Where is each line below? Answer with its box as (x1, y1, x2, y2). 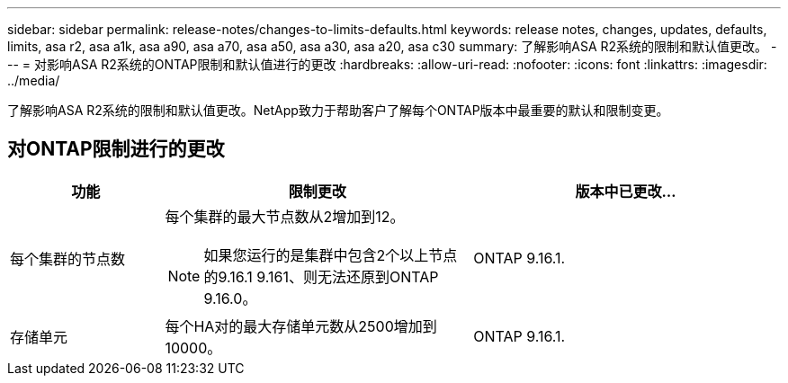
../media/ (7, 73, 60, 88)
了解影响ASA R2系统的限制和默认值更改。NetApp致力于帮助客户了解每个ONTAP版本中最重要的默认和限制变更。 (7, 102, 669, 118)
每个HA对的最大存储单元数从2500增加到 (165, 316, 437, 335)
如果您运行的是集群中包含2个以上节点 (203, 245, 458, 264)
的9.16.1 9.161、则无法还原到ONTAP (203, 267, 439, 286)
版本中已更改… (575, 182, 676, 200)
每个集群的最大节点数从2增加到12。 (165, 207, 405, 226)
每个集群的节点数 (10, 249, 126, 268)
